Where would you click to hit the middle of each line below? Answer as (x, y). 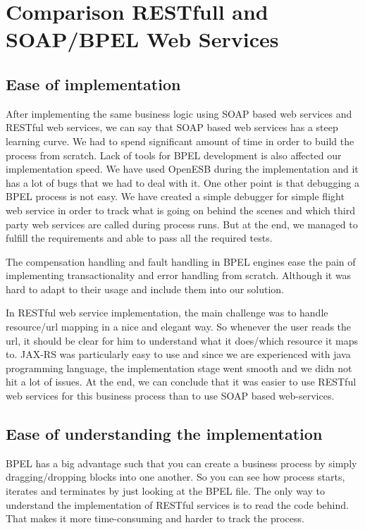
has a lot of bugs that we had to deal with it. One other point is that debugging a (182, 182)
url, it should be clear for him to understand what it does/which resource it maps (182, 340)
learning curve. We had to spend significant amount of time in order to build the (180, 141)
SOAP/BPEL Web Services (142, 39)
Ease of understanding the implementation (164, 434)
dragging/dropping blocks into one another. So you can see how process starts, (175, 477)
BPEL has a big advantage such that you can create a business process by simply (181, 463)
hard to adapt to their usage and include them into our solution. (145, 289)
